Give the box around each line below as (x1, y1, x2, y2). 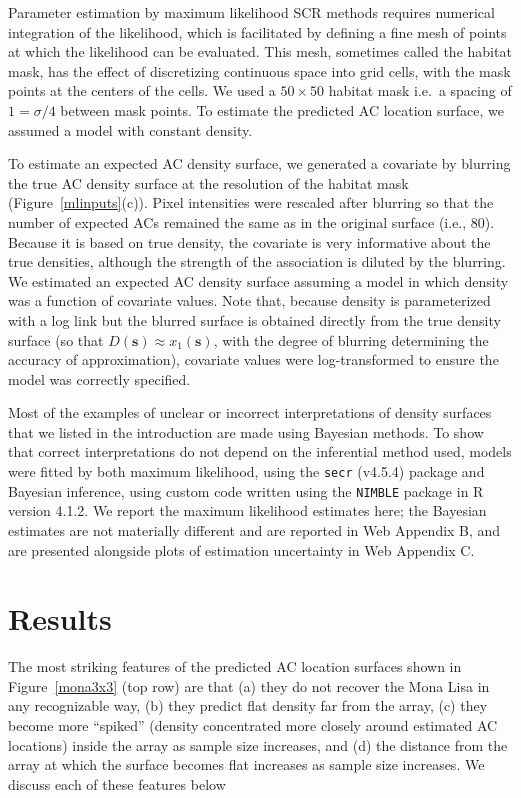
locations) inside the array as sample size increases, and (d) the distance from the (8, 734, 508, 755)
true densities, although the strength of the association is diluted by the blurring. (8, 251, 506, 272)
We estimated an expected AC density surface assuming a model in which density (8, 270, 509, 291)
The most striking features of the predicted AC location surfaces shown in (8, 656, 462, 677)
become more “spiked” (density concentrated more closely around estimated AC (8, 715, 498, 736)
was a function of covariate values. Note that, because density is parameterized (8, 290, 491, 311)
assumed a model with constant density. (8, 119, 253, 140)
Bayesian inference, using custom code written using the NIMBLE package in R (8, 480, 484, 501)
